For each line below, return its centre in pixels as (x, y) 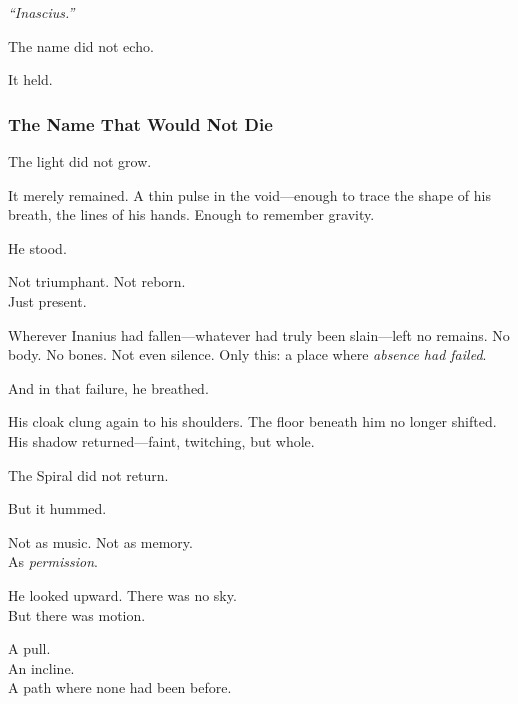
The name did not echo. (81, 45)
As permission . (53, 561)
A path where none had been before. (120, 687)
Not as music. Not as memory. (100, 541)
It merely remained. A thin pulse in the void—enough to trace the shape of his (249, 194)
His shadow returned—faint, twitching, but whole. (161, 440)
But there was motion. (77, 614)
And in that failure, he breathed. (108, 387)
